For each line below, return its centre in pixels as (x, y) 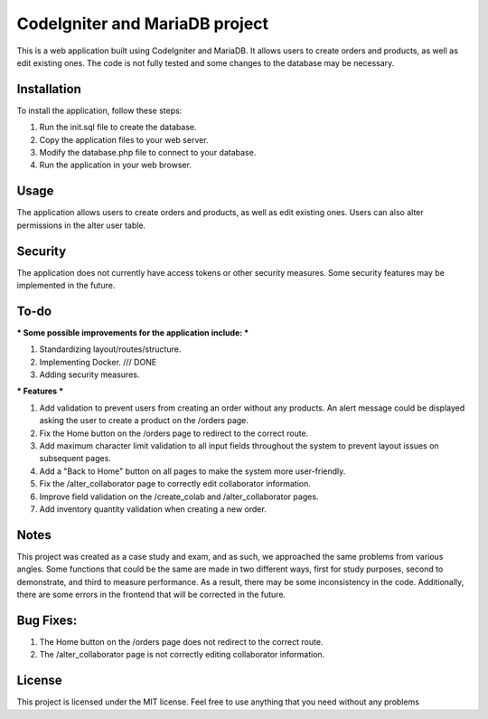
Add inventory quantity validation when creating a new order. (153, 509)
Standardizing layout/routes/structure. (110, 349)
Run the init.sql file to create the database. (118, 128)
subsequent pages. (75, 459)
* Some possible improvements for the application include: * (133, 332)
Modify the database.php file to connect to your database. (148, 153)
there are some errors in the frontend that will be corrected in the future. (151, 595)
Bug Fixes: (47, 620)
